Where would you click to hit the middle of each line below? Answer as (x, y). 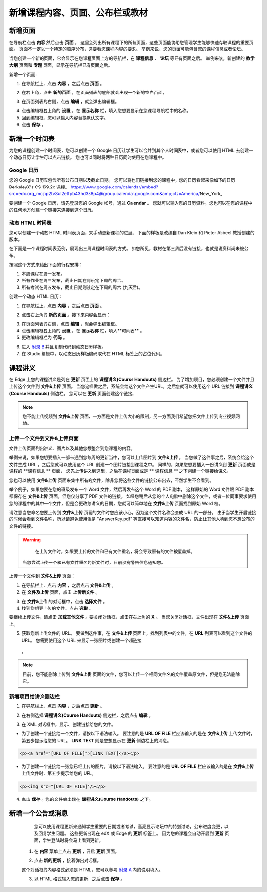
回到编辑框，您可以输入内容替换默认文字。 (65, 117)
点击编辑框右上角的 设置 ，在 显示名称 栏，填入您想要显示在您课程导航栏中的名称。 (106, 111)
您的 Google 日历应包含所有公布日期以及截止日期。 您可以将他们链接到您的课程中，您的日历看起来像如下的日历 (122, 180)
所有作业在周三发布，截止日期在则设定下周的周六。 (73, 281)
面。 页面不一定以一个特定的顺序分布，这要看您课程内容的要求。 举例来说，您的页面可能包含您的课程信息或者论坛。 (127, 49)
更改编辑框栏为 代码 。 (44, 338)
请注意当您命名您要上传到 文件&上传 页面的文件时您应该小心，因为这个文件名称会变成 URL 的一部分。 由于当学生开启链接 (133, 513)
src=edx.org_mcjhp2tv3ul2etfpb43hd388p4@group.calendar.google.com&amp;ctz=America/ (105, 194)
